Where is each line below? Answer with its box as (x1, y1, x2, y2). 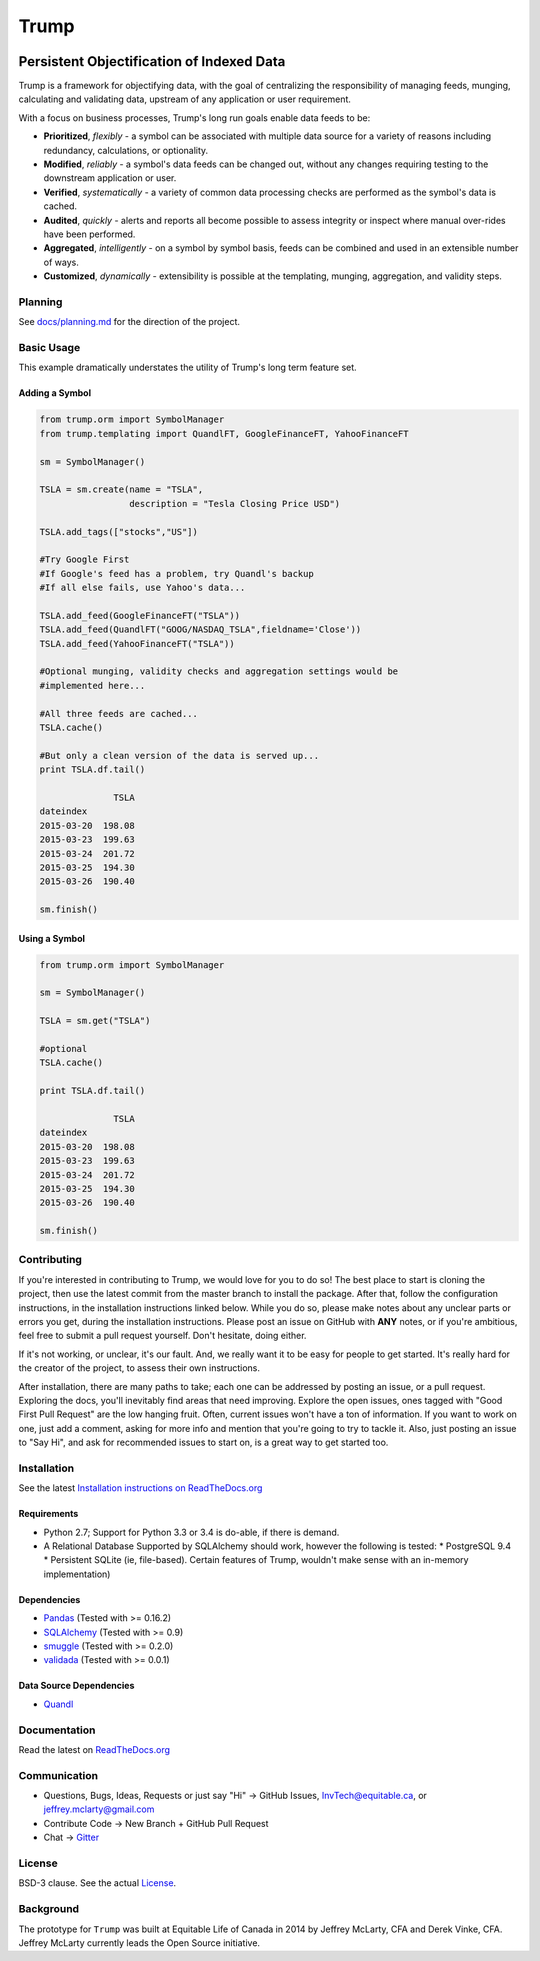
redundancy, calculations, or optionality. (43, 144, 209, 156)
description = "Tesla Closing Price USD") (128, 498, 341, 509)
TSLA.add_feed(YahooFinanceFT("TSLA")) (39, 638, 235, 649)
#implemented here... (39, 680, 146, 691)
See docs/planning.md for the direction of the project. (18, 316, 240, 328)
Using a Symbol (18, 932, 85, 944)
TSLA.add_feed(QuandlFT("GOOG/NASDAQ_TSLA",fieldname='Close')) (39, 624, 362, 635)
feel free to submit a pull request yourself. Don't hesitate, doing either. (18, 1330, 307, 1342)
